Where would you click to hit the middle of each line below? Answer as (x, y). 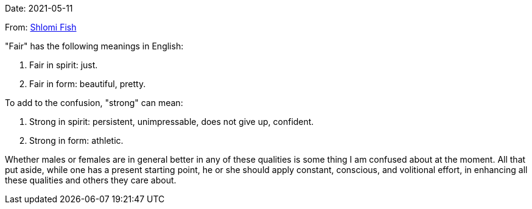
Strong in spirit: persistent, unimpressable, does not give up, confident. (172, 122)
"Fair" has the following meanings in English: (94, 46)
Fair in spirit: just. (64, 65)
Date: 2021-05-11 (39, 8)
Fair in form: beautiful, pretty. (88, 84)
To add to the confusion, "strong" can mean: (94, 103)
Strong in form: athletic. (76, 140)
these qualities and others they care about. (91, 180)
